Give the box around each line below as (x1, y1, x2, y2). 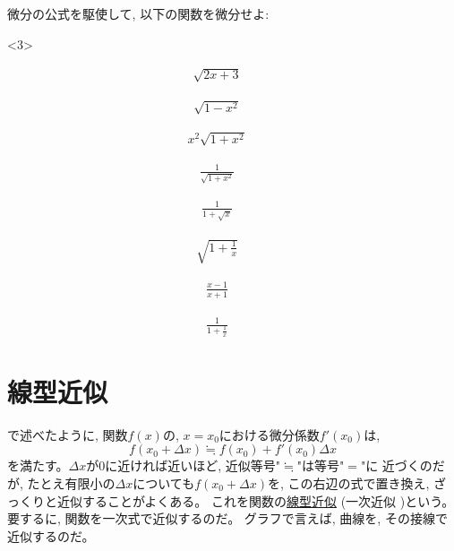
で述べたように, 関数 (7, 425, 128, 443)
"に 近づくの (360, 456, 433, 475)
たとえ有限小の (27, 474, 116, 493)
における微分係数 (218, 425, 320, 443)
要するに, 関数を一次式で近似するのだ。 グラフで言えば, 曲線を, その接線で (7, 509, 448, 528)
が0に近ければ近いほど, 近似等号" (86, 456, 281, 475)
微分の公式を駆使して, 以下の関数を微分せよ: (7, 4, 270, 22)
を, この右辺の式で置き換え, (268, 474, 430, 493)
